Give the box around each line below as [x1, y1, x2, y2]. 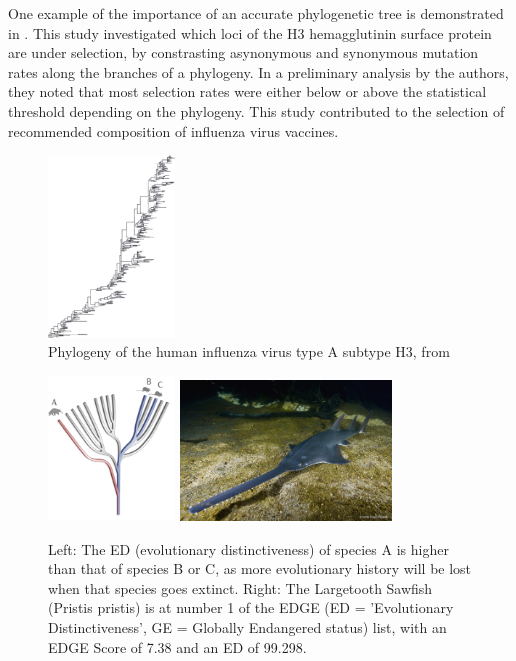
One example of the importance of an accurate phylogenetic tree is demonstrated [8, 3, 504, 23]
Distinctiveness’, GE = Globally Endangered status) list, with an [48, 616, 447, 637]
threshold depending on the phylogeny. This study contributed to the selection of [8, 100, 505, 121]
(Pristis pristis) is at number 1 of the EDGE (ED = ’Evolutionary [48, 597, 454, 618]
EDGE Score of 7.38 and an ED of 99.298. [48, 636, 307, 657]
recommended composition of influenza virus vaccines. [8, 120, 339, 141]
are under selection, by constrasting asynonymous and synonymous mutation [8, 42, 479, 63]
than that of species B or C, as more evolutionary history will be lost [48, 558, 472, 579]
